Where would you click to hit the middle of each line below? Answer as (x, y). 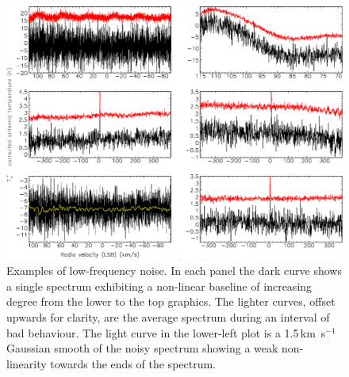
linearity (27, 363)
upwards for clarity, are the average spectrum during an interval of (168, 317)
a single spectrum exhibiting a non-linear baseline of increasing (159, 286)
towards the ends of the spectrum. (133, 363)
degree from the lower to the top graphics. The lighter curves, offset (171, 301)
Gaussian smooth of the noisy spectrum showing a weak (142, 348)
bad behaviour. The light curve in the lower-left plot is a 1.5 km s (166, 332)
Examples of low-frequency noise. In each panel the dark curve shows (174, 270)
